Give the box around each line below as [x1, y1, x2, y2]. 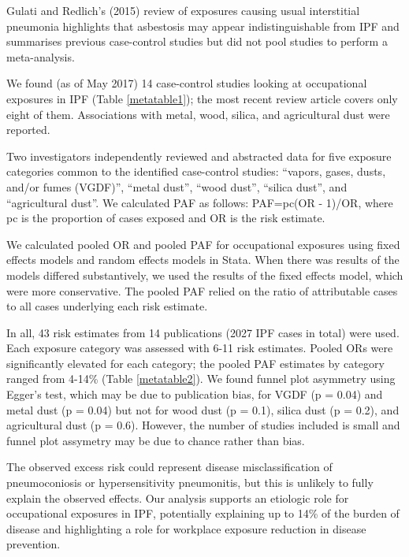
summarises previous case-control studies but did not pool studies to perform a [6, 33, 388, 50]
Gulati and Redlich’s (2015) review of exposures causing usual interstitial [6, 2, 360, 18]
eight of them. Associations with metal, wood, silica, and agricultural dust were [6, 106, 390, 122]
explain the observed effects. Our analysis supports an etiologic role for [6, 489, 349, 506]
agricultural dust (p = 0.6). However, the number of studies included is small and [6, 417, 400, 433]
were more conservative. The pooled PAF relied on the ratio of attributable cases [6, 282, 398, 299]
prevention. [6, 536, 61, 552]
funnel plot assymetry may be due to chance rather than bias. [6, 432, 305, 448]
